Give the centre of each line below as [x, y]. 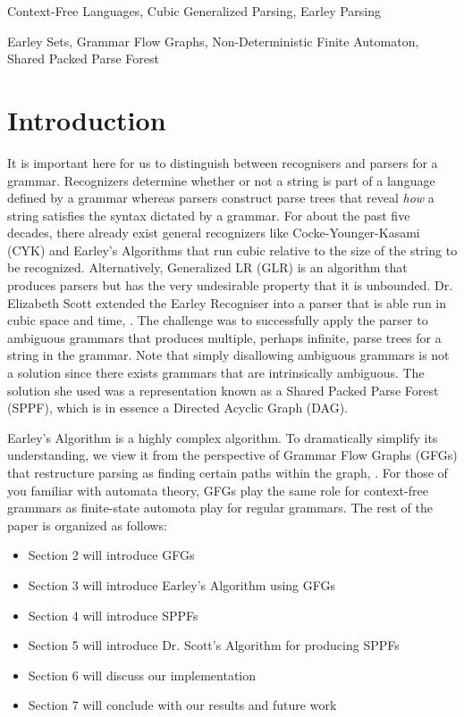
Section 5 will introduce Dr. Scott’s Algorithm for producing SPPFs [214, 645]
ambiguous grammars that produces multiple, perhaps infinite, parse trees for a [224, 337]
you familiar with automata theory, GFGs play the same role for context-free [218, 490]
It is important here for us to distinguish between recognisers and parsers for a [223, 162]
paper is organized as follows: [87, 525]
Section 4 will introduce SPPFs [113, 615]
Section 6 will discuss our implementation [142, 675]
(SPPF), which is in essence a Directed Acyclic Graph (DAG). [178, 408]
